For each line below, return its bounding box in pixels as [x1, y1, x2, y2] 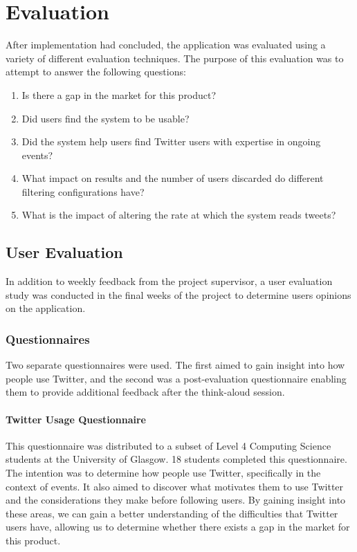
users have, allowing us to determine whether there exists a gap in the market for [6, 519, 350, 534]
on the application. [6, 301, 86, 315]
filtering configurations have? [21, 184, 145, 199]
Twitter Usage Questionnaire [6, 412, 146, 426]
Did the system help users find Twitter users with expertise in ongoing [21, 134, 321, 149]
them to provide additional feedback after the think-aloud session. [6, 385, 285, 399]
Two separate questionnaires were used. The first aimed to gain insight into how [6, 358, 345, 372]
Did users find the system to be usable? [21, 111, 190, 125]
